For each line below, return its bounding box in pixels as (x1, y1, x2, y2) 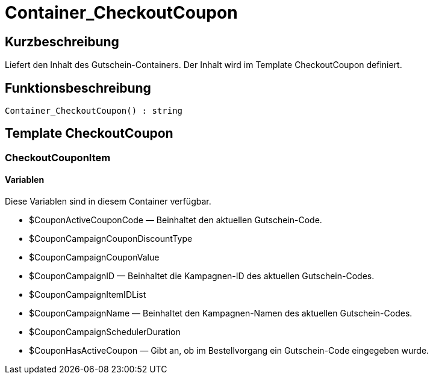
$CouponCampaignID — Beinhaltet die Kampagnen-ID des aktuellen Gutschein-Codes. (29, 271, 375, 282)
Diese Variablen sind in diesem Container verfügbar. (5, 196, 211, 207)
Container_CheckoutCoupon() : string (5, 106, 183, 116)
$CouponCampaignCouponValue (29, 252, 160, 263)
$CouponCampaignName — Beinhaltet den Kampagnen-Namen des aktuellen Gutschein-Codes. (29, 308, 413, 319)
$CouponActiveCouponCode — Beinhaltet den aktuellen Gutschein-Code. (29, 215, 322, 226)
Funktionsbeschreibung (5, 80, 151, 96)
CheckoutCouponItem (5, 151, 111, 164)
